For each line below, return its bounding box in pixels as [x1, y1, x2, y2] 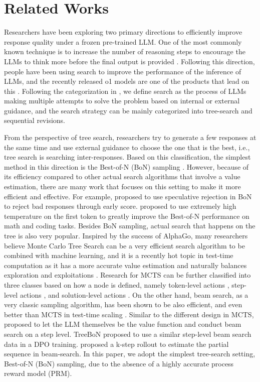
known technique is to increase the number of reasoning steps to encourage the [4, 46, 245, 57]
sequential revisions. [4, 115, 65, 125]
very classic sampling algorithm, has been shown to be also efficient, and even [4, 299, 242, 310]
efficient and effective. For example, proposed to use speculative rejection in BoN [4, 191, 252, 201]
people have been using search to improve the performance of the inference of [4, 66, 241, 76]
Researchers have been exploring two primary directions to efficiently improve [4, 27, 242, 37]
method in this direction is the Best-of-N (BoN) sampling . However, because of [4, 161, 249, 172]
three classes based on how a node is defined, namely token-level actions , [4, 279, 229, 290]
